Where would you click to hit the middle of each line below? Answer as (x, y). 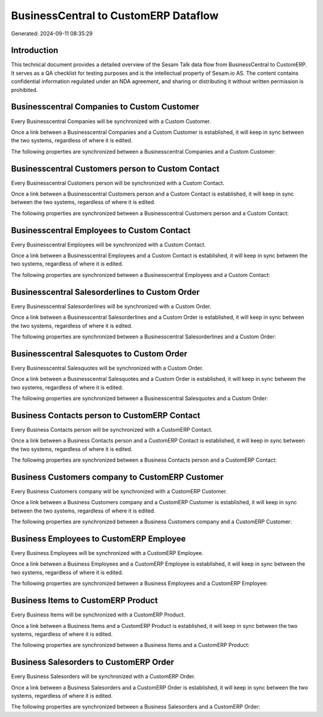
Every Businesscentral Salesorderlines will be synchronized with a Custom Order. (111, 306)
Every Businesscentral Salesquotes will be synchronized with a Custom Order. (107, 368)
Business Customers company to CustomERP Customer (117, 477)
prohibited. (25, 90)
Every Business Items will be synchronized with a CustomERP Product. (98, 615)
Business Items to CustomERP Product (84, 601)
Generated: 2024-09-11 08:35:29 (52, 33)
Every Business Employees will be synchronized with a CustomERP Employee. (107, 553)
